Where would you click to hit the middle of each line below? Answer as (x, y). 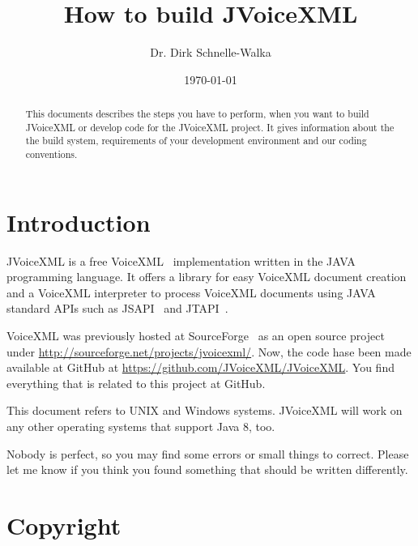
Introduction (79, 222)
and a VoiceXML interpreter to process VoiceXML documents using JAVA (191, 292)
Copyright (64, 525)
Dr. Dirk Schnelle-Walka (211, 52)
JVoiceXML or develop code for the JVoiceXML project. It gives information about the (210, 127)
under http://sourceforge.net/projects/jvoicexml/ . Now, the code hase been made (209, 351)
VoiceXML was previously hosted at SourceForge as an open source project (196, 336)
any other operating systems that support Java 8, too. (141, 427)
